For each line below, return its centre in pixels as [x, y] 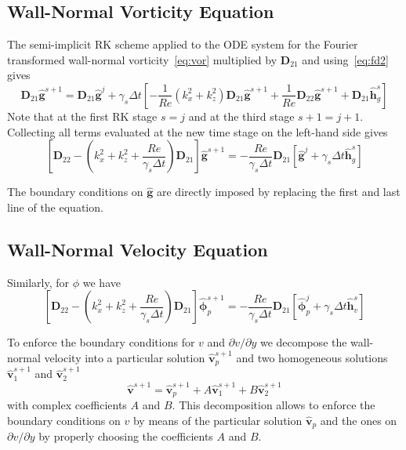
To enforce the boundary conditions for [101, 342]
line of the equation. [55, 207]
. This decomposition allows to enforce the [274, 404]
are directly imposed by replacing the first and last [278, 192]
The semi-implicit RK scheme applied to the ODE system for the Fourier [183, 44]
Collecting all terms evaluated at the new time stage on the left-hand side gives [198, 131]
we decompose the [303, 342]
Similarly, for [38, 282]
